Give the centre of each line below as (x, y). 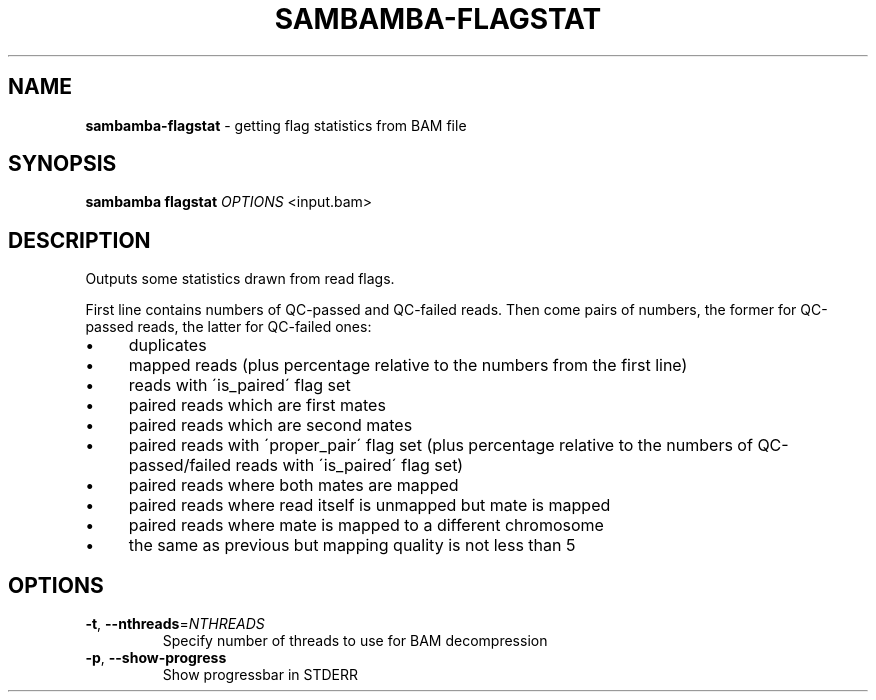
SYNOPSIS (62, 164)
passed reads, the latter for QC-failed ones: (228, 327)
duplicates (167, 345)
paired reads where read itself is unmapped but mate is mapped (369, 505)
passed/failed (179, 465)
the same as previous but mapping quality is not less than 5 (352, 545)
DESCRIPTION (79, 240)
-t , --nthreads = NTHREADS (175, 624)
